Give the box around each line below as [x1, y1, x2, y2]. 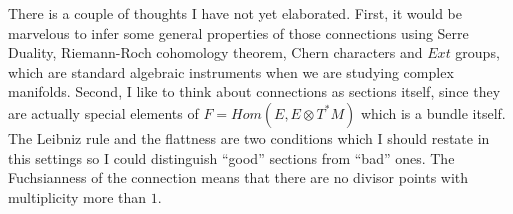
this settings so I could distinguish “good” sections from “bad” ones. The [8, 147, 455, 168]
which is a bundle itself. [360, 102, 506, 123]
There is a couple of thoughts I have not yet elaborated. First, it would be [8, 3, 462, 23]
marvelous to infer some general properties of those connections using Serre [8, 22, 469, 43]
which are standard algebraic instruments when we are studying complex [8, 61, 454, 82]
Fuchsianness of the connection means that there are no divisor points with [8, 167, 469, 188]
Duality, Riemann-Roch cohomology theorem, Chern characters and [8, 42, 423, 63]
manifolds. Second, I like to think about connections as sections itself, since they [8, 81, 501, 102]
